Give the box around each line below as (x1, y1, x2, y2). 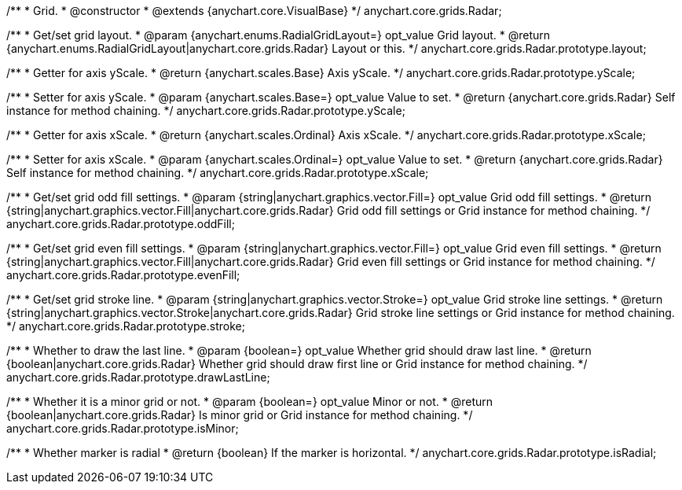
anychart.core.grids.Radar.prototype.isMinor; (6, 422, 239, 435)
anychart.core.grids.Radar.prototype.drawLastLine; (6, 370, 270, 384)
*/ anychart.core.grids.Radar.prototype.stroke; (6, 319, 245, 333)
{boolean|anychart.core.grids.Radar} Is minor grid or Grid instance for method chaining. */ (6, 408, 473, 422)
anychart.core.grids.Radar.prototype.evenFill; (6, 268, 240, 282)
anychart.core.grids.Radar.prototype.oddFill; (6, 217, 235, 230)
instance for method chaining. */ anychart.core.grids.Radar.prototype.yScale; (6, 104, 405, 117)
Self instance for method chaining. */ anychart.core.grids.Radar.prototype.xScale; (6, 166, 429, 179)
